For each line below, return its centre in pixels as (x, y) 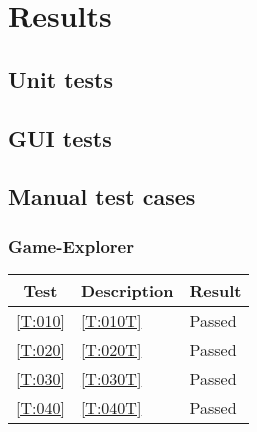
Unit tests (61, 78)
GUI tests (60, 137)
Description (127, 290)
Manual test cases (102, 196)
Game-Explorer (71, 245)
